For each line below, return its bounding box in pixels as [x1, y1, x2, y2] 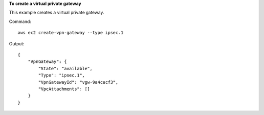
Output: [9, 40, 24, 46]
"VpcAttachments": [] [38, 86, 90, 92]
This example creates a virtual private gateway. [9, 10, 105, 16]
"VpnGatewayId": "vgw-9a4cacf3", [38, 79, 118, 85]
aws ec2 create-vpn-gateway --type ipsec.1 [18, 30, 124, 36]
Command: [9, 19, 31, 24]
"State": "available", [38, 66, 93, 71]
